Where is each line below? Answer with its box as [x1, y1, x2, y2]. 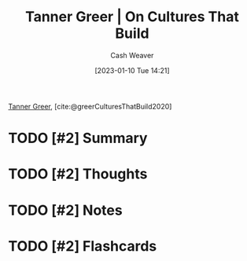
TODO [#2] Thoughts [8, 165, 148, 183]
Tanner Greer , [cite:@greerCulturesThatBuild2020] [8, 101, 172, 111]
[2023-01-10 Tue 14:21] [94, 65, 171, 75]
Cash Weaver [110, 50, 154, 60]
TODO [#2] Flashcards [8, 237, 157, 255]
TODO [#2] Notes [8, 201, 124, 219]
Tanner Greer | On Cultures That [24, 8, 240, 26]
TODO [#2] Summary [8, 130, 148, 147]
